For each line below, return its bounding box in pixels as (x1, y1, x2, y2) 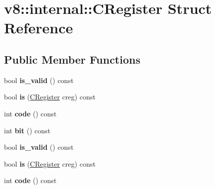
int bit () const (4, 125, 51, 135)
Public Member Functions (4, 51, 140, 67)
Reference (4, 17, 73, 38)
